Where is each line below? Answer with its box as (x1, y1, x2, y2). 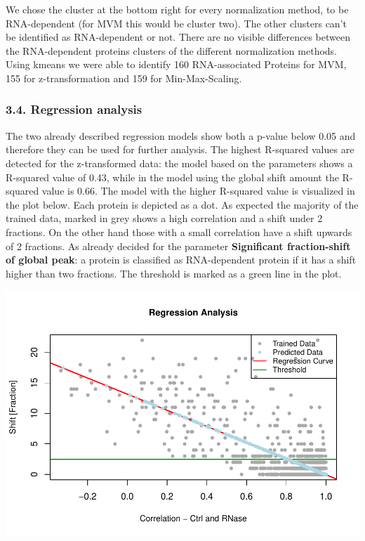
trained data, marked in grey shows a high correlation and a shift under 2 (6, 211, 323, 226)
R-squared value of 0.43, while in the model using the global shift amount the (6, 169, 339, 184)
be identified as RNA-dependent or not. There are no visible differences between (6, 30, 350, 44)
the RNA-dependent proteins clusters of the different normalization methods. (6, 43, 337, 58)
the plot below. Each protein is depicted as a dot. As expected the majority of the (6, 197, 359, 211)
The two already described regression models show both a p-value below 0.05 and (6, 128, 356, 143)
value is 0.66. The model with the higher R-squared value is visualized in (41, 183, 355, 198)
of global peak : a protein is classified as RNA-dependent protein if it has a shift (6, 252, 357, 267)
